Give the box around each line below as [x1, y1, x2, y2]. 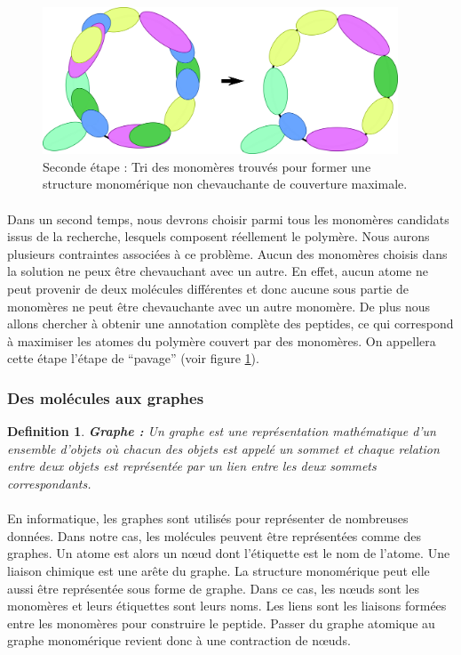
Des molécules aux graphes [7, 386, 204, 408]
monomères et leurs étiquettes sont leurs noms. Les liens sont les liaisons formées [7, 596, 447, 615]
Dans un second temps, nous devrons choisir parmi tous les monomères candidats [7, 209, 449, 228]
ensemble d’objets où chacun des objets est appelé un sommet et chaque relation [7, 439, 440, 457]
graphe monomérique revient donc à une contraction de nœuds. [7, 631, 351, 650]
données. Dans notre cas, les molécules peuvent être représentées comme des [7, 526, 421, 545]
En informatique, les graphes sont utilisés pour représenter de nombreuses [7, 509, 409, 528]
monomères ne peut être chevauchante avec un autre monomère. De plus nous [7, 296, 431, 315]
